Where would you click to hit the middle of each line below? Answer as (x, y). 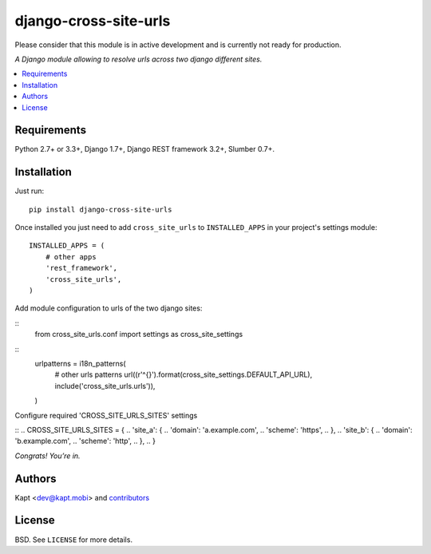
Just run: (30, 191)
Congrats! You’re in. (47, 456)
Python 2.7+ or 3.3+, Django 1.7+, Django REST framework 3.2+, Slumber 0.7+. (145, 149)
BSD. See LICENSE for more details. (74, 540)
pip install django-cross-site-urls (101, 209)
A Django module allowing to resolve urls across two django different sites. (138, 59)
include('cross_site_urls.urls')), (105, 386)
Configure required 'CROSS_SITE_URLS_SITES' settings (106, 415)
